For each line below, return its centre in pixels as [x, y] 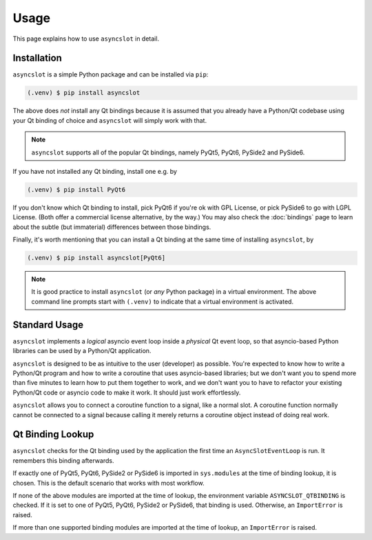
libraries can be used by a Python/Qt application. [82, 351]
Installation [37, 58]
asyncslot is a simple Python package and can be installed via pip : [111, 74]
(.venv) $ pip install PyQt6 [76, 189]
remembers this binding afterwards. [63, 460]
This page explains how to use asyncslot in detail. [86, 39]
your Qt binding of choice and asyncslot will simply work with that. [110, 120]
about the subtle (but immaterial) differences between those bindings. [112, 227]
